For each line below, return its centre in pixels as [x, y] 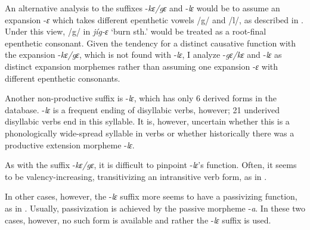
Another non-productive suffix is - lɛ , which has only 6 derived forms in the [141, 98]
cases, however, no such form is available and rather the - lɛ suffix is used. [138, 220]
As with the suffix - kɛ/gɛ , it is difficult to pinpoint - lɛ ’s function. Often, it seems [151, 165]
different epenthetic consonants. [63, 78]
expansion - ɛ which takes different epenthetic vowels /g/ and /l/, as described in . [154, 19]
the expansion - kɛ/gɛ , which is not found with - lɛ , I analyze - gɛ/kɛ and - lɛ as [143, 55]
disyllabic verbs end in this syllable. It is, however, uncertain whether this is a [147, 121]
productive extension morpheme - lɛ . [70, 144]
